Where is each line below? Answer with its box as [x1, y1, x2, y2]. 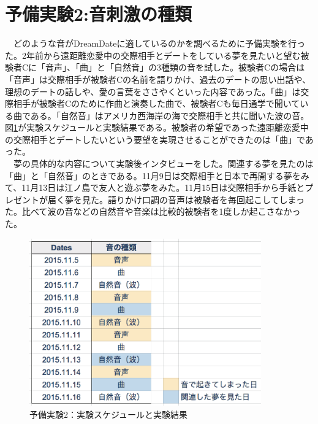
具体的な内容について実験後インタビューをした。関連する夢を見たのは [30, 157, 314, 170]
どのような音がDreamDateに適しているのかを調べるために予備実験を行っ [13, 37, 305, 50]
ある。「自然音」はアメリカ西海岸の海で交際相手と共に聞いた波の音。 [30, 109, 309, 121]
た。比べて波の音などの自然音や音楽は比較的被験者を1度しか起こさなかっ [5, 205, 301, 218]
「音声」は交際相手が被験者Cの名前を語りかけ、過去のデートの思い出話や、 [5, 72, 311, 85]
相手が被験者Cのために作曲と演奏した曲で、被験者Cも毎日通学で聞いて [13, 97, 300, 110]
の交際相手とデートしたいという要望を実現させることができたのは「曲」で [5, 133, 305, 145]
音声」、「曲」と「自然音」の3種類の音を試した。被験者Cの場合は [45, 61, 305, 74]
